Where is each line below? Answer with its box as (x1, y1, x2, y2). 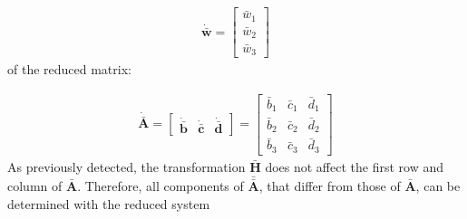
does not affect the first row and (265, 157, 444, 176)
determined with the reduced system (7, 194, 210, 213)
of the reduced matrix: (7, 60, 131, 79)
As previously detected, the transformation (7, 157, 246, 176)
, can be (415, 176, 461, 195)
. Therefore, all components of (77, 176, 244, 195)
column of (7, 176, 63, 195)
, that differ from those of (258, 176, 401, 195)
